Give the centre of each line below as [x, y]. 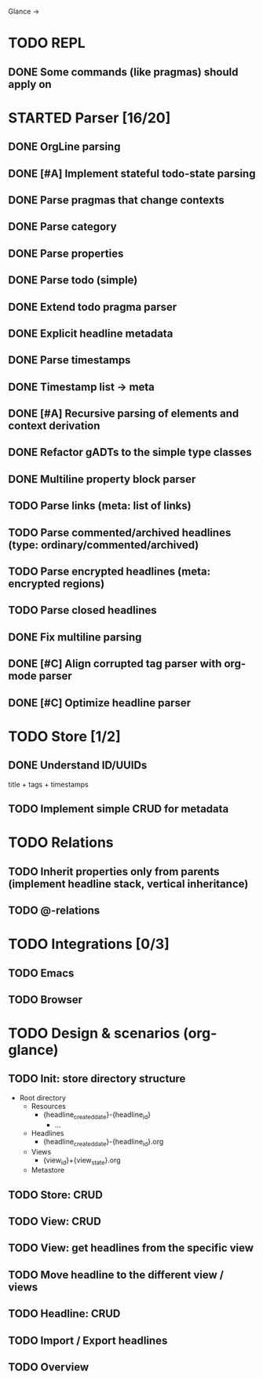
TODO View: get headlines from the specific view [131, 1248]
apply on [30, 84]
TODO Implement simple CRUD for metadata [119, 809]
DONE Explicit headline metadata [91, 333]
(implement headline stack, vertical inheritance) [128, 883]
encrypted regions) [57, 584]
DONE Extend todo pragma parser [93, 306]
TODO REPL [47, 43]
